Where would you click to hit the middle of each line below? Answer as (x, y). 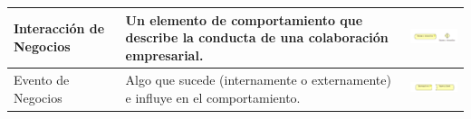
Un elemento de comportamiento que (244, 19)
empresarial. (164, 55)
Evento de (42, 80)
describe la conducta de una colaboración (257, 37)
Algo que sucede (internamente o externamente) (258, 80)
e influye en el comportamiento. (213, 97)
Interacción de (59, 28)
